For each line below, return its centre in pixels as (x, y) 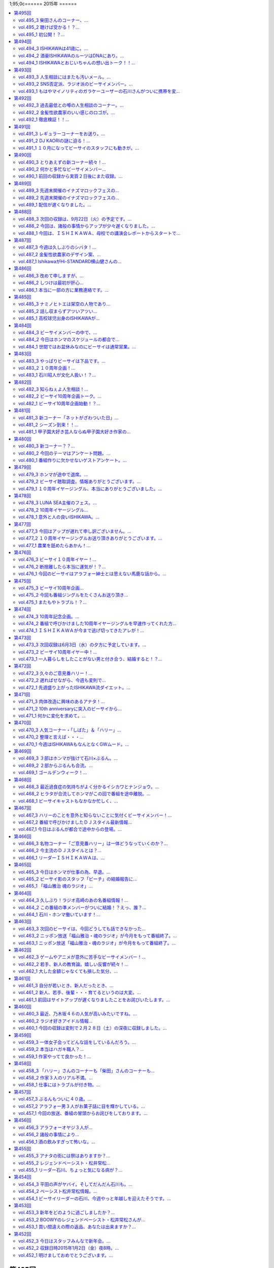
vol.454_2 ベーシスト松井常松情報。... (58, 1191)
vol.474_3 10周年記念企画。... (49, 616)
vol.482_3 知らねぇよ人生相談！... (54, 389)
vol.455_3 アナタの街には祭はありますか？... (64, 1156)
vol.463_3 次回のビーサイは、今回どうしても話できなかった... (82, 929)
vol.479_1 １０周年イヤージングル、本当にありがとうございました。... (90, 488)
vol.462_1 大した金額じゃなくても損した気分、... (68, 971)
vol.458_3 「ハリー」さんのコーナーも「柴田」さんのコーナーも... (87, 1071)
